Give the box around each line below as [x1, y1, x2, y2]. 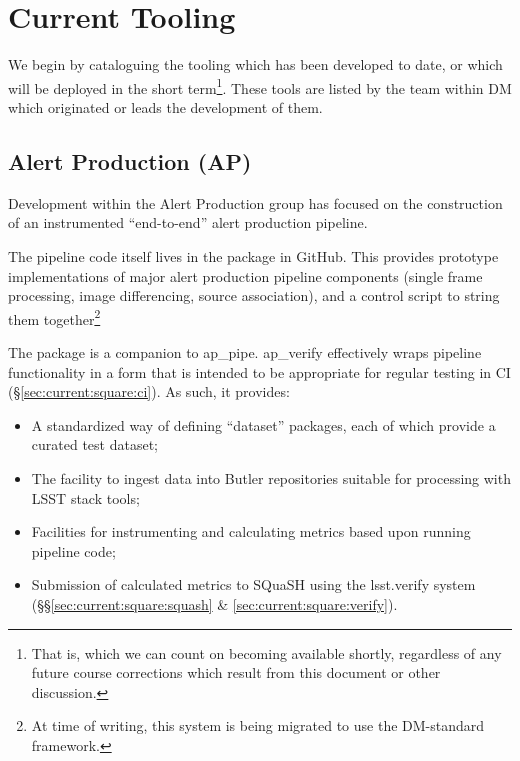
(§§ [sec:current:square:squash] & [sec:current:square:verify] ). [31, 593, 398, 614]
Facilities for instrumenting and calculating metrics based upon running [31, 521, 471, 542]
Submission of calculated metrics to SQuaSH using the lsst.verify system [31, 574, 476, 595]
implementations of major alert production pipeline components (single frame [8, 265, 483, 286]
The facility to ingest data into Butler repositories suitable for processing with [31, 467, 511, 488]
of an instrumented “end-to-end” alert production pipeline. [8, 212, 368, 233]
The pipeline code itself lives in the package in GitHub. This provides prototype [8, 245, 499, 266]
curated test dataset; [31, 434, 158, 455]
